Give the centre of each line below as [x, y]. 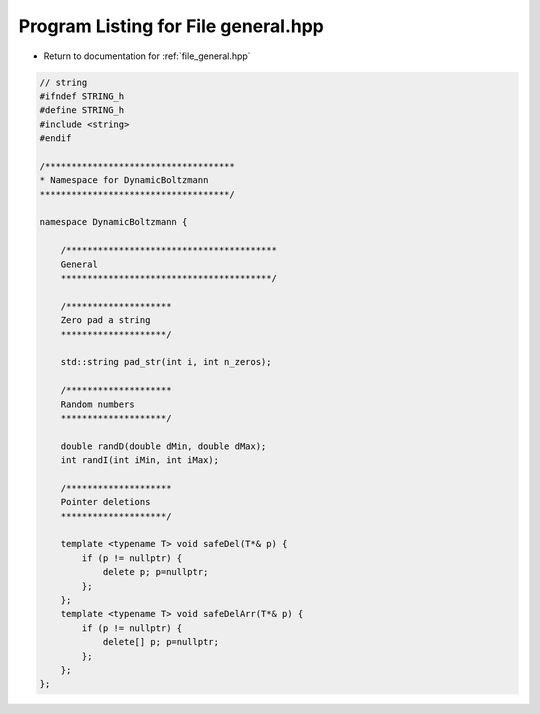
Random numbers [97, 404]
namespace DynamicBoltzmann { [113, 222]
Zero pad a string [105, 320]
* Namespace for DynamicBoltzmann [124, 180]
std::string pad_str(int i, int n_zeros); [166, 362]
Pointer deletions [105, 502]
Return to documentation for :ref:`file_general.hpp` [147, 56]
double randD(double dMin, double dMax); [163, 446]
